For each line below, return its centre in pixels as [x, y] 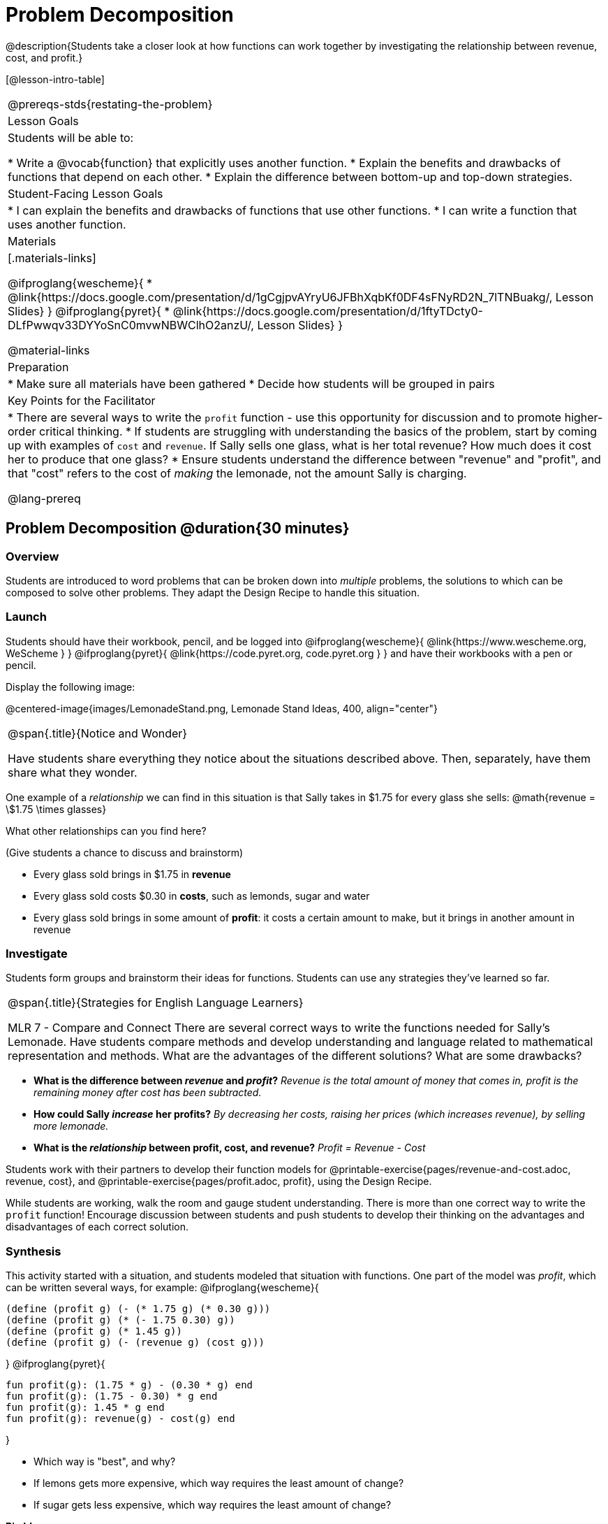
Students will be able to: [71, 137]
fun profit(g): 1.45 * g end [85, 1408]
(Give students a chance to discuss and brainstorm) [125, 852]
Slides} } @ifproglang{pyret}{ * [89, 311]
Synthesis [34, 1251]
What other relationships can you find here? [106, 831]
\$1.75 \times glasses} [56, 809]
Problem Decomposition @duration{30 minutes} [178, 529]
